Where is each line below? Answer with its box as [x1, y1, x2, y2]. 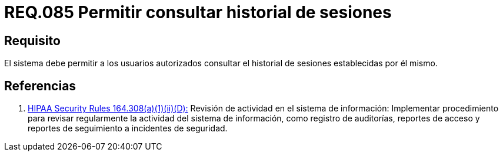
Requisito [4, 33, 61, 48]
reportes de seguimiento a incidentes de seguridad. [28, 123, 228, 134]
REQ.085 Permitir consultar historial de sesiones [4, 2, 392, 22]
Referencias [4, 78, 76, 93]
